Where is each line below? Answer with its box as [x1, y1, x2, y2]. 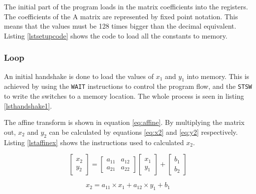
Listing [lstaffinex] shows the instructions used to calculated [4, 137, 184, 147]
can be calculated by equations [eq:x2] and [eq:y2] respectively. [49, 126, 238, 137]
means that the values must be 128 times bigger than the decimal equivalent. [4, 21, 236, 31]
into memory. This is [187, 71, 250, 81]
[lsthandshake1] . [4, 100, 52, 111]
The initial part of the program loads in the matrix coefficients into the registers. [4, 1, 248, 11]
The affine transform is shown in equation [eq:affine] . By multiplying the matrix [4, 117, 245, 127]
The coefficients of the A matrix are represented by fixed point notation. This [4, 11, 238, 21]
